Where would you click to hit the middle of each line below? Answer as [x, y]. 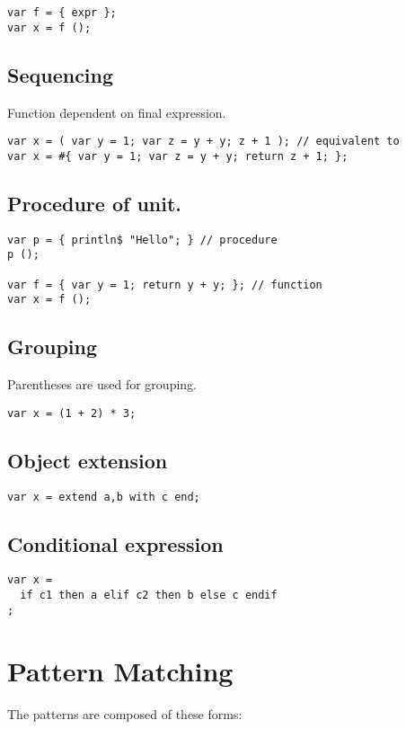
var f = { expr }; [62, 13]
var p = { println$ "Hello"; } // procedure [142, 240]
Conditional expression [115, 543]
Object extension [88, 460]
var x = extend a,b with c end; [104, 497]
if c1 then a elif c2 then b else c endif [149, 596]
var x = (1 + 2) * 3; [72, 413]
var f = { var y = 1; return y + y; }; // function [165, 284]
